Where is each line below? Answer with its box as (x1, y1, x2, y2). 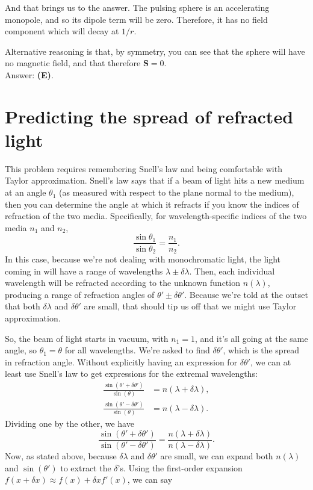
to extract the (60, 461, 111, 474)
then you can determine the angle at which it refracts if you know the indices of (5, 197, 299, 210)
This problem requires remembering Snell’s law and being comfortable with (5, 162, 282, 175)
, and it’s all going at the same (195, 332, 308, 344)
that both (5, 300, 40, 312)
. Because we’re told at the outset (184, 288, 308, 300)
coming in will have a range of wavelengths (5, 264, 163, 277)
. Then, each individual (189, 264, 275, 277)
